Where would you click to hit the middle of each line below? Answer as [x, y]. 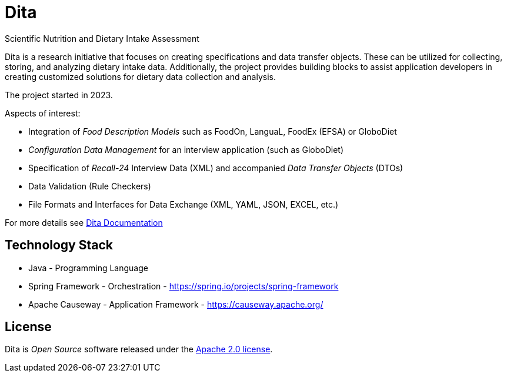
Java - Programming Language [88, 268]
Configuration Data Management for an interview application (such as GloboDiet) [186, 149]
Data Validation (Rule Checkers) [90, 186]
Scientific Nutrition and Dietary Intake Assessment [102, 38]
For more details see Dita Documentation [84, 222]
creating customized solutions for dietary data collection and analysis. [140, 76]
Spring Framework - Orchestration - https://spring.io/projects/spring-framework [184, 286]
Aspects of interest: [43, 113]
